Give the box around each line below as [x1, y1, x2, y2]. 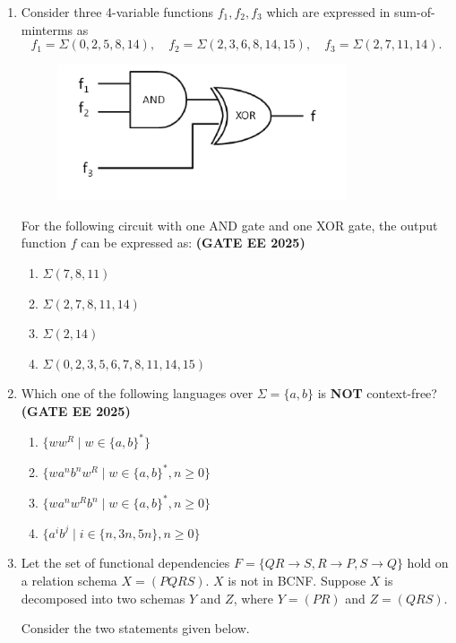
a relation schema [21, 571, 117, 589]
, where [233, 588, 274, 607]
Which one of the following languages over [21, 384, 254, 403]
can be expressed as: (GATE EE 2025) [81, 233, 305, 252]
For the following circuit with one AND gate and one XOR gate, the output [21, 215, 438, 234]
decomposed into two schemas [21, 588, 185, 607]
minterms [21, 20, 73, 39]
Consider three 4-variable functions [21, 3, 213, 21]
